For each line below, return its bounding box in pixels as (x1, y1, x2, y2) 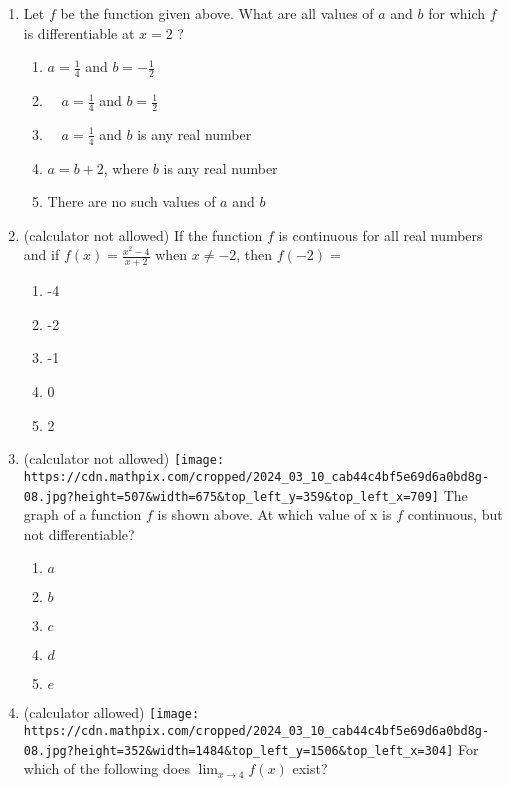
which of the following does (23, 758, 190, 779)
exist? (292, 758, 328, 779)
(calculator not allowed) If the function (23, 224, 263, 245)
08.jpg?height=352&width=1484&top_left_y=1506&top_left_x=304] (23, 743, 454, 758)
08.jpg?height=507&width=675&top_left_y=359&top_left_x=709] (23, 489, 440, 504)
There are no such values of (47, 191, 216, 212)
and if (23, 244, 60, 265)
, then (236, 244, 273, 265)
